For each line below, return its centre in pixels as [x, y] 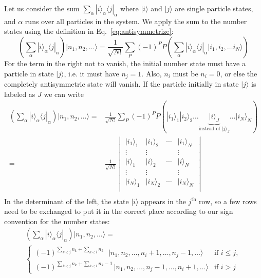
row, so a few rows [228, 201]
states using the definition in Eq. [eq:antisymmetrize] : [89, 31]
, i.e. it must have [91, 73]
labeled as [20, 94]
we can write [64, 94]
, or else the [239, 73]
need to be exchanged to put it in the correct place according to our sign [119, 211]
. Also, [152, 73]
